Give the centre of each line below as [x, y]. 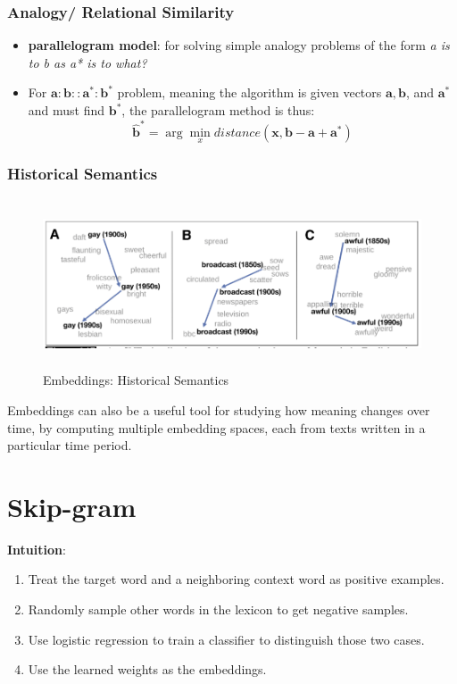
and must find [66, 110]
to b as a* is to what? [87, 62]
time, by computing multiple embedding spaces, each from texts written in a [216, 427]
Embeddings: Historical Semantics [136, 380]
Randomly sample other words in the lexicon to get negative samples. [218, 609]
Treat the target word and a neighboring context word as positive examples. [236, 579]
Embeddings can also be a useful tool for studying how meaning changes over [219, 409]
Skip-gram [72, 506]
